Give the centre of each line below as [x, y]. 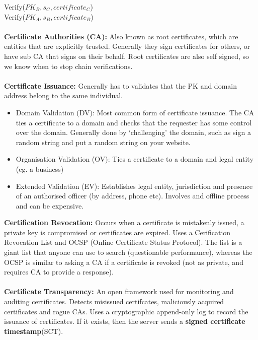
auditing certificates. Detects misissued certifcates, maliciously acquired [114, 301]
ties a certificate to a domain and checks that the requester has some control [134, 122]
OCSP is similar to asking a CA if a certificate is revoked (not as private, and [124, 262]
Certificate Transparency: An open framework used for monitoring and [119, 291]
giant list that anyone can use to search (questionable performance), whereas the [128, 252]
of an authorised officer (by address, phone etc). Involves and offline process [133, 196]
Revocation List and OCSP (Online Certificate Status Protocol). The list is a [123, 242]
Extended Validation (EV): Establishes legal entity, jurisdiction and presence [134, 186]
